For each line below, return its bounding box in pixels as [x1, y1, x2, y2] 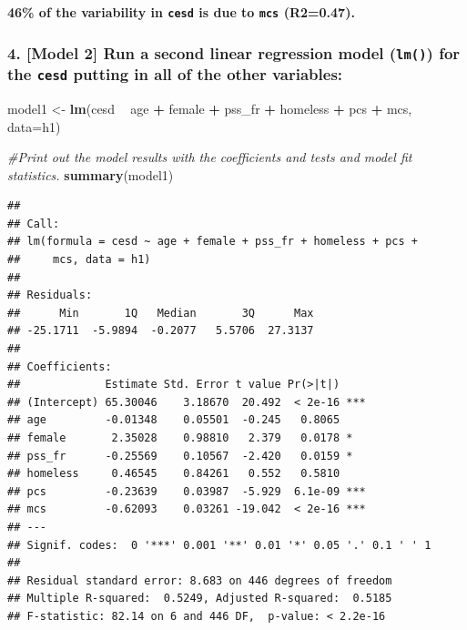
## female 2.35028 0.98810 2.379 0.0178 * [7, 432, 353, 445]
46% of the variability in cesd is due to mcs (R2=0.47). [7, 3, 355, 21]
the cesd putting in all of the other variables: [7, 63, 343, 86]
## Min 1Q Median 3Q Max [7, 306, 314, 320]
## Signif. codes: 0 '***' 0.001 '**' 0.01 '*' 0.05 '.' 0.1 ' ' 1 [7, 538, 431, 552]
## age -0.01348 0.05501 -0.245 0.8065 [7, 413, 340, 427]
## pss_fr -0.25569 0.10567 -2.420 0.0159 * [7, 449, 353, 462]
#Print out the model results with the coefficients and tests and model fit [7, 147, 412, 167]
